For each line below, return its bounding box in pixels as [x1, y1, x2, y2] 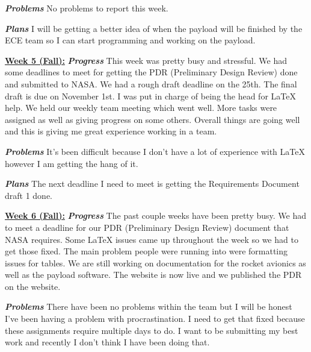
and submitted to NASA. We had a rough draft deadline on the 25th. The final [5, 77, 297, 90]
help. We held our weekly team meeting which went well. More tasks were [5, 101, 277, 114]
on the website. [5, 280, 61, 292]
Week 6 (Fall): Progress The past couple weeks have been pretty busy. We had [5, 209, 306, 222]
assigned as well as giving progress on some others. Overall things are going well [5, 113, 300, 125]
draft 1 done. [5, 189, 53, 201]
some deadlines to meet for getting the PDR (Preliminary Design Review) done [5, 66, 298, 78]
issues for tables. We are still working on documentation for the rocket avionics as [5, 256, 306, 269]
